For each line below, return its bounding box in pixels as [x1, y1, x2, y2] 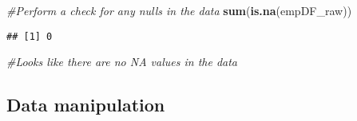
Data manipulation [6, 92, 165, 117]
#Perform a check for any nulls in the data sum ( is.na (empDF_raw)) [6, 2, 352, 18]
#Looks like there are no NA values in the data [6, 53, 238, 70]
